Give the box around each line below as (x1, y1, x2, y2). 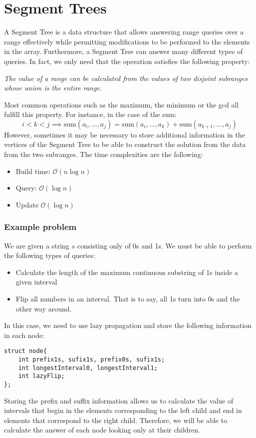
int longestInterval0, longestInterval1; (18, 364, 158, 371)
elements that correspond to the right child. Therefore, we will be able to (4, 414, 228, 425)
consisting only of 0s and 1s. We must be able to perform (77, 240, 252, 250)
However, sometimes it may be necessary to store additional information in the (4, 129, 245, 139)
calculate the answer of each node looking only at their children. (4, 424, 200, 435)
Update (15, 199, 38, 209)
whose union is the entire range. (4, 82, 102, 93)
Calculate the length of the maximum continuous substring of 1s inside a (15, 266, 239, 277)
